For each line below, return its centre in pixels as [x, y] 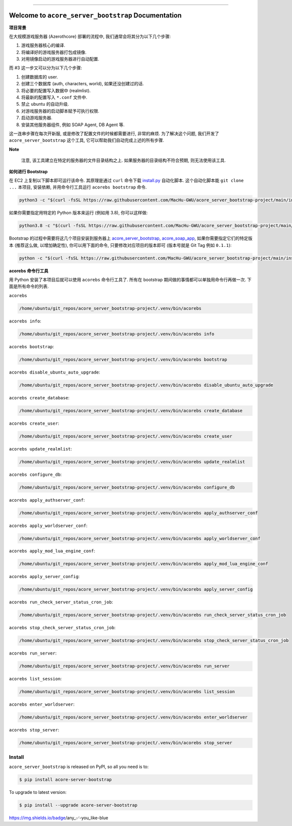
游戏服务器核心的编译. [43, 45]
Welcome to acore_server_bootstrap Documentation [95, 15]
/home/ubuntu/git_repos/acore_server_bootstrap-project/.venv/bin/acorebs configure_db [127, 487]
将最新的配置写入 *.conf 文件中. [54, 97]
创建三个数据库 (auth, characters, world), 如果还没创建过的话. [82, 84]
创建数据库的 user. [40, 77]
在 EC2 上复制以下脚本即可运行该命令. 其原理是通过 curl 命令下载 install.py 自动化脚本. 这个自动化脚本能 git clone [126, 180]
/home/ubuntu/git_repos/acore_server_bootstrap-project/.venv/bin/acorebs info [117, 334]
